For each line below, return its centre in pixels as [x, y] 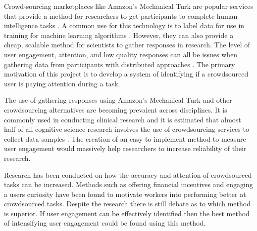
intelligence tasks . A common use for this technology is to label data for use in [124, 25]
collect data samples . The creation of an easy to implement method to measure [125, 138]
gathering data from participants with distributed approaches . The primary [120, 64]
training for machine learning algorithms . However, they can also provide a [119, 35]
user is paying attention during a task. [62, 83]
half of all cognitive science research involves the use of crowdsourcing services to [127, 129]
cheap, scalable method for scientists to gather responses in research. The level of [127, 45]
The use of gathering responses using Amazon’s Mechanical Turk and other [118, 100]
